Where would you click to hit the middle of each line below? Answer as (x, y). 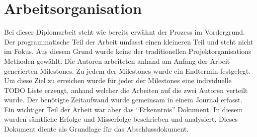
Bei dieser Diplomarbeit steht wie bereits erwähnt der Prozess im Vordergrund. (125, 32)
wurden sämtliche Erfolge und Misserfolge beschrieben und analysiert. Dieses (121, 119)
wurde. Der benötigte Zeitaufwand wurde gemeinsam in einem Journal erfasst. (123, 100)
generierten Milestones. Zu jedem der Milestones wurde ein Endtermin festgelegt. (128, 70)
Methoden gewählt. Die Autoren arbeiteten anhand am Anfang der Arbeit (117, 61)
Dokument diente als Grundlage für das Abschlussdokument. (96, 129)
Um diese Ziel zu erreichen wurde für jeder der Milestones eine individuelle (118, 80)
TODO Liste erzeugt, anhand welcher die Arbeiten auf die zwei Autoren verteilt (126, 90)
